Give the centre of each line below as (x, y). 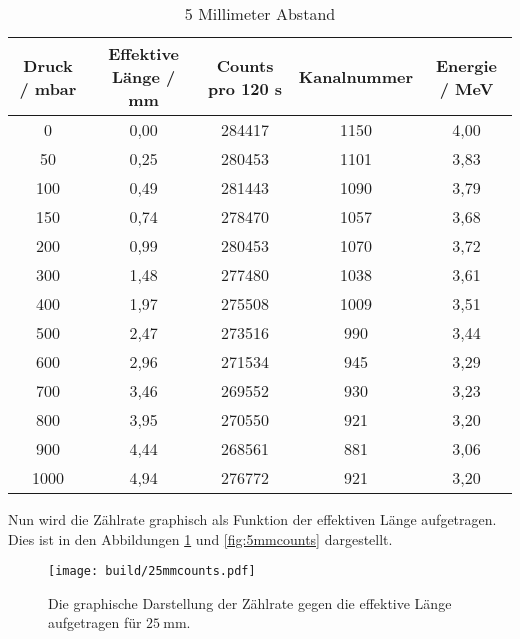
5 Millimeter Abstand (260, 13)
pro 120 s (245, 88)
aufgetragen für (95, 622)
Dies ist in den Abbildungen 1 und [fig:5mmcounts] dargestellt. (200, 538)
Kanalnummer (356, 76)
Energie (466, 65)
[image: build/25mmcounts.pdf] (152, 571)
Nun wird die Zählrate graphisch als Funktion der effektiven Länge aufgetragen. (252, 519)
